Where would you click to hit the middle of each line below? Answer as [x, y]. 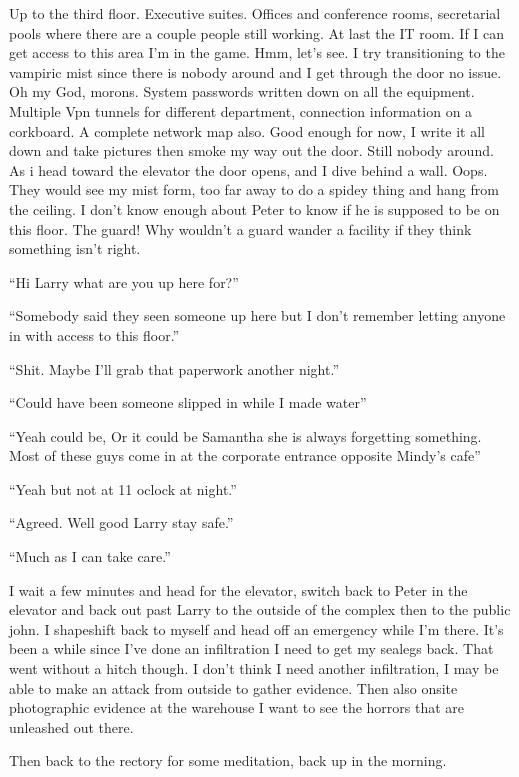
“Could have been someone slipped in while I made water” [188, 402]
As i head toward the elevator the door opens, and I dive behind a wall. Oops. [248, 169]
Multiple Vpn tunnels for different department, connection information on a [241, 110]
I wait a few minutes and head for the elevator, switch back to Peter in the [238, 589]
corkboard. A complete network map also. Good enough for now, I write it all [247, 130]
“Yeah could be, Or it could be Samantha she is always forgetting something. [245, 435]
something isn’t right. [75, 248]
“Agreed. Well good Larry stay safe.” [121, 522]
